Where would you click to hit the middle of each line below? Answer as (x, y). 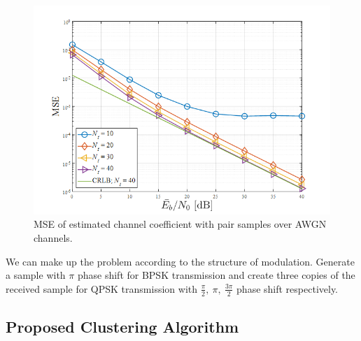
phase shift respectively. (288, 288)
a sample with (36, 275)
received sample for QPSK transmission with (102, 288)
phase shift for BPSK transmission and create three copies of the (216, 275)
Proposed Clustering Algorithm (122, 327)
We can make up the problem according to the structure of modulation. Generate (180, 261)
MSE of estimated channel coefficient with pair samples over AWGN (180, 224)
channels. (53, 238)
